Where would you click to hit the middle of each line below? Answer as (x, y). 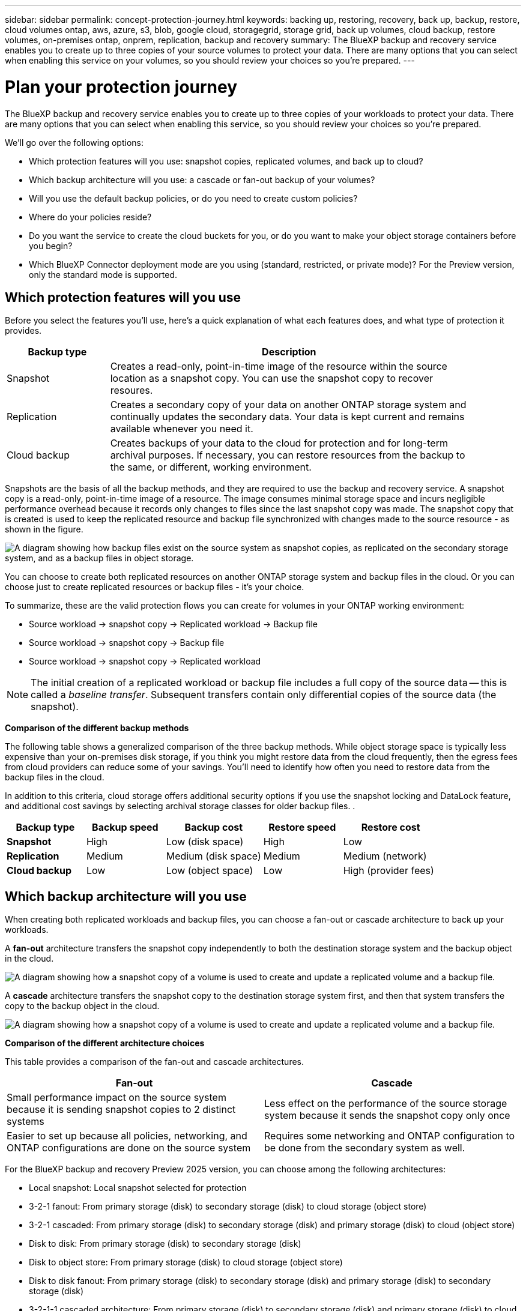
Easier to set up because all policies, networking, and (127, 1136)
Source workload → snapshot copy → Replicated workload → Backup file (174, 624)
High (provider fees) (388, 871)
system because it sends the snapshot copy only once (387, 1116)
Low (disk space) (205, 842)
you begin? (51, 246)
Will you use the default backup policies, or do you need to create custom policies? (193, 198)
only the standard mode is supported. (103, 274)
